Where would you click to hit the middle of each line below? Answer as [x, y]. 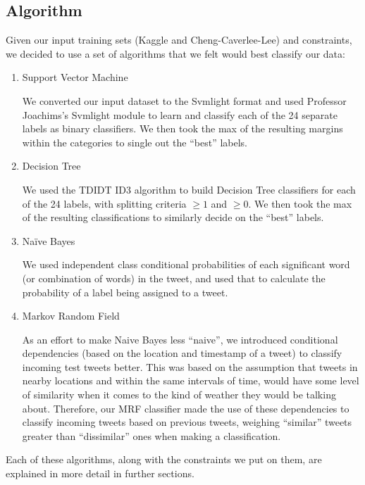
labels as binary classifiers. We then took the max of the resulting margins [182, 128]
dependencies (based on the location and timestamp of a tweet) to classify [182, 353]
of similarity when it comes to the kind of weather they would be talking [179, 395]
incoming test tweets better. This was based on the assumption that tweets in [190, 366]
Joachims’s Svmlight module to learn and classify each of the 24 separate [180, 114]
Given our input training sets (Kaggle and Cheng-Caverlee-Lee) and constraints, [179, 40]
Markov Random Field [71, 316]
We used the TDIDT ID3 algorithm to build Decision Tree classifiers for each [189, 189]
